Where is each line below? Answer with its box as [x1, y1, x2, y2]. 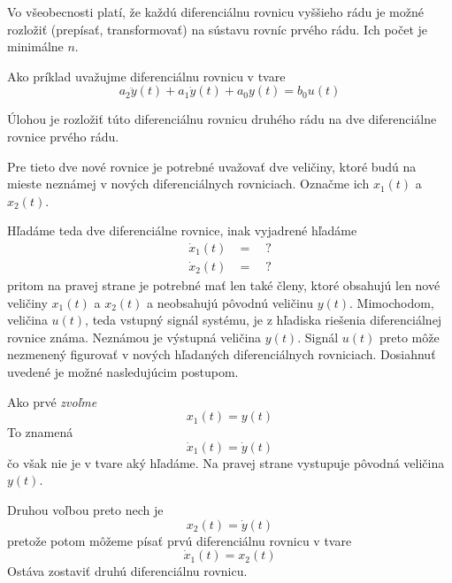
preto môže [379, 327, 440, 346]
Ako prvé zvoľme [7, 392, 97, 410]
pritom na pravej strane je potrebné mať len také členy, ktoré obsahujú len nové [7, 276, 441, 294]
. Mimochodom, [349, 293, 434, 311]
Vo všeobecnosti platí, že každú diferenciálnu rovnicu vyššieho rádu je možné [7, 3, 424, 20]
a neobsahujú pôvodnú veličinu [147, 293, 313, 311]
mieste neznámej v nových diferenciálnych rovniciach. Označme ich [7, 174, 370, 193]
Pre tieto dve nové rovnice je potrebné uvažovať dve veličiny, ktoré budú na [7, 157, 417, 175]
